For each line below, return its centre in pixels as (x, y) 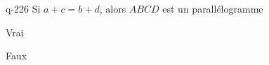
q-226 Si (23, 8)
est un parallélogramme (213, 8)
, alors (113, 8)
